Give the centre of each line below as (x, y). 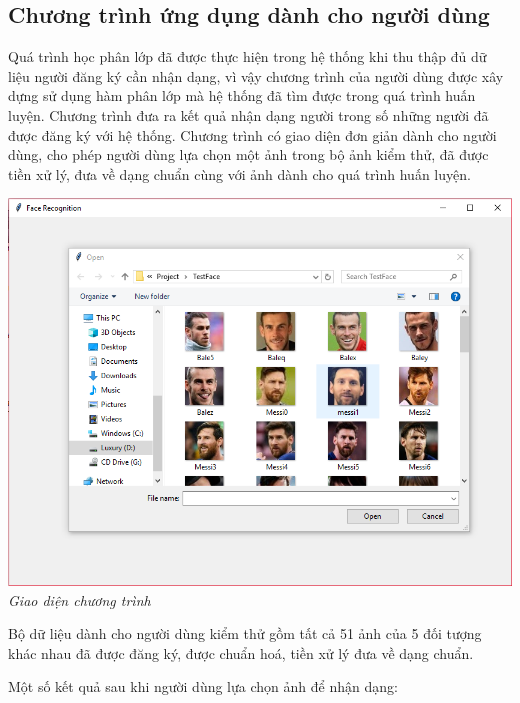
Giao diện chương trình (79, 599)
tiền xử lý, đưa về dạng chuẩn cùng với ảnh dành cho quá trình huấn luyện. (239, 173)
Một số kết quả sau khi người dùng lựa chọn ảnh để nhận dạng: (203, 686)
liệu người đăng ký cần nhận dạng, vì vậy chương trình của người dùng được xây (256, 75)
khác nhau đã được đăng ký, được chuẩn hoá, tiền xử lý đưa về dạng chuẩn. (241, 652)
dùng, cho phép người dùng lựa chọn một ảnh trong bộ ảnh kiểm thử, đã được (248, 154)
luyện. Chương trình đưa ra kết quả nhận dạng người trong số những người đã (248, 114)
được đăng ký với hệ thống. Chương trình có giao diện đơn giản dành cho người (252, 134)
